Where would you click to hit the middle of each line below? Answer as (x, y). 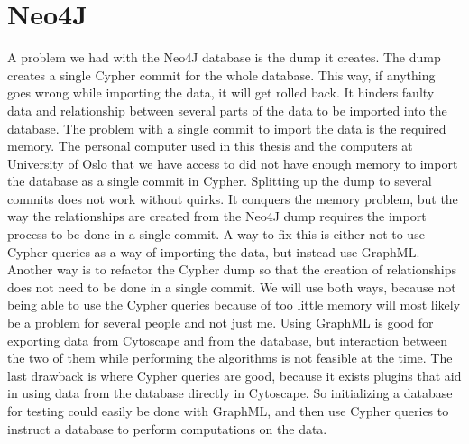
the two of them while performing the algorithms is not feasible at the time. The (230, 358)
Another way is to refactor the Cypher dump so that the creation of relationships (232, 269)
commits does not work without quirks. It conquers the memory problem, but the (233, 198)
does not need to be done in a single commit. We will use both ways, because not (232, 287)
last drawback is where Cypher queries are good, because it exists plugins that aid (234, 375)
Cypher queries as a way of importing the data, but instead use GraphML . (214, 251)
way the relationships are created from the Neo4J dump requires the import (217, 216)
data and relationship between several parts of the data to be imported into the (227, 110)
